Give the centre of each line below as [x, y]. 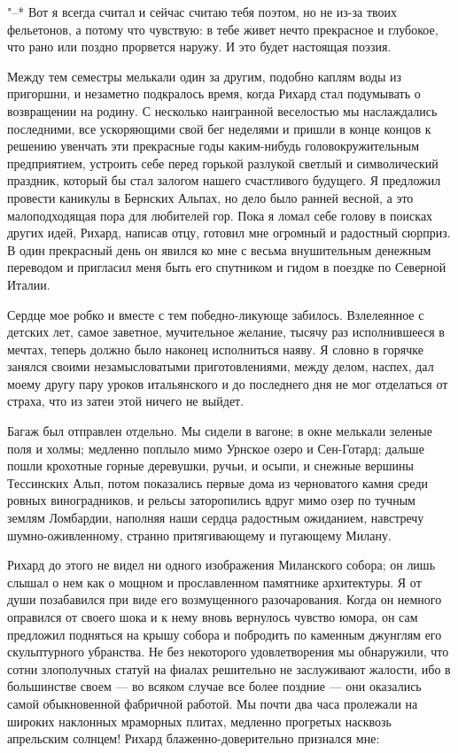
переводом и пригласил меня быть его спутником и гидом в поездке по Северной [227, 267]
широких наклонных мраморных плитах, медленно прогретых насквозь [199, 721]
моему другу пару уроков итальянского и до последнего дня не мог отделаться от [228, 383]
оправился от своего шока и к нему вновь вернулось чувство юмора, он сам [213, 617]
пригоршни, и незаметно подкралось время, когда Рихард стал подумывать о [214, 93]
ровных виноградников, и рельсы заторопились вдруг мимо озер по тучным [211, 500]
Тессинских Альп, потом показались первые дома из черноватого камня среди [217, 482]
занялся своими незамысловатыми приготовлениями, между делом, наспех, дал [221, 366]
